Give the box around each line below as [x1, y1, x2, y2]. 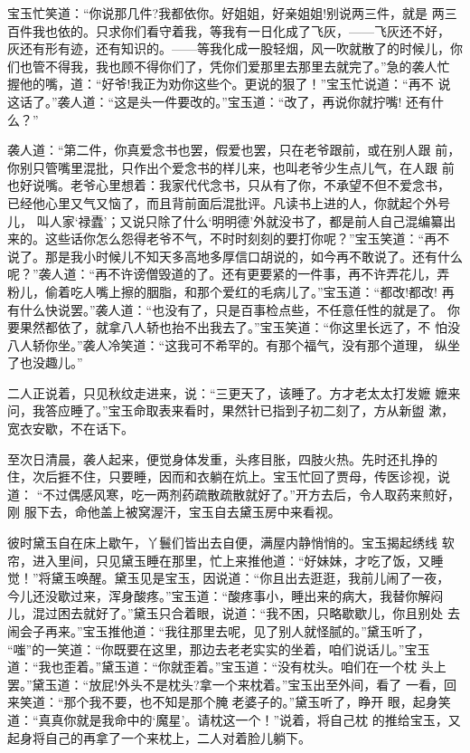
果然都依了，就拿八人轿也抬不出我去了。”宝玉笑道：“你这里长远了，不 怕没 [19, 318, 460, 337]
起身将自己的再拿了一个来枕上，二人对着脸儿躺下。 [7, 728, 311, 747]
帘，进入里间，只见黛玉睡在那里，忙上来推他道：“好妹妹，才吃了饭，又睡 [7, 550, 444, 569]
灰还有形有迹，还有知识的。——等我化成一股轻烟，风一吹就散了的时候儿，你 [7, 39, 463, 58]
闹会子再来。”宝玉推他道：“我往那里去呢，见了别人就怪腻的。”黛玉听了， [7, 622, 430, 640]
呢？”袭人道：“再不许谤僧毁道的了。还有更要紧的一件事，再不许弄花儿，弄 [7, 264, 450, 283]
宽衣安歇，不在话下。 [7, 419, 134, 438]
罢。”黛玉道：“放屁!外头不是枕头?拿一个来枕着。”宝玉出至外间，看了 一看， [7, 674, 444, 693]
